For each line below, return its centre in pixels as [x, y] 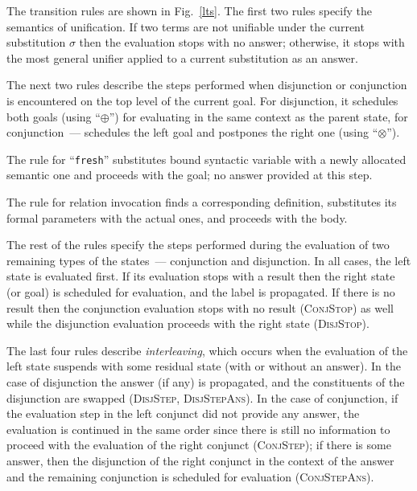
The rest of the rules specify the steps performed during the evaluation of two [198, 245]
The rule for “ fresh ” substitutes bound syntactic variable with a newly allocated [206, 159]
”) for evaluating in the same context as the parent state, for [258, 116]
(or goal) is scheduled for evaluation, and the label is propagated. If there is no [201, 291]
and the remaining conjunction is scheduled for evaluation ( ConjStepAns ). [190, 476]
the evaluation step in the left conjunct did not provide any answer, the [183, 413]
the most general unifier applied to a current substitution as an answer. [182, 57]
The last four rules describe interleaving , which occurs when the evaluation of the [207, 350]
